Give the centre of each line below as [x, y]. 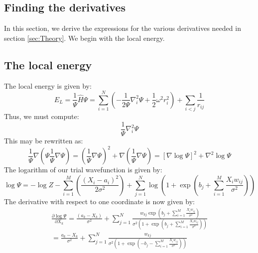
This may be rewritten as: [44, 140]
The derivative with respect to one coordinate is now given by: [99, 201]
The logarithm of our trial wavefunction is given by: [83, 170]
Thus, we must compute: [42, 116]
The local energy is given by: [48, 85]
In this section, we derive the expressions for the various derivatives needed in [123, 28]
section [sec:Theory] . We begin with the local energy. [84, 38]
